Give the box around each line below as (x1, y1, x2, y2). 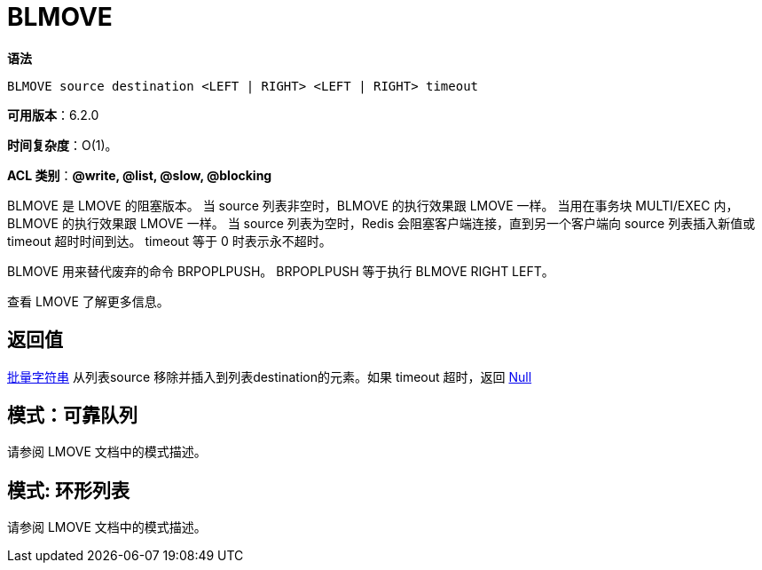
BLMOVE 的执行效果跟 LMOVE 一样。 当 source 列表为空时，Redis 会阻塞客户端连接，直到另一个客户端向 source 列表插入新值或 (7, 215, 756, 231)
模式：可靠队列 (7, 404, 137, 427)
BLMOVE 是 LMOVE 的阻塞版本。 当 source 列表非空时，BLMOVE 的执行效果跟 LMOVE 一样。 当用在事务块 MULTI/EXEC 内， (7, 197, 739, 213)
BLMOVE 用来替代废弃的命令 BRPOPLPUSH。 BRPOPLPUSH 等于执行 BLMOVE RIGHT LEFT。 (7, 263, 554, 279)
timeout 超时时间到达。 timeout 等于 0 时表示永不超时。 (7, 233, 332, 249)
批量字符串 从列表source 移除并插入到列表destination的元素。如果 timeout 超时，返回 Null (7, 368, 532, 384)
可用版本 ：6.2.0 (7, 107, 99, 123)
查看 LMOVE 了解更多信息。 (7, 293, 169, 309)
